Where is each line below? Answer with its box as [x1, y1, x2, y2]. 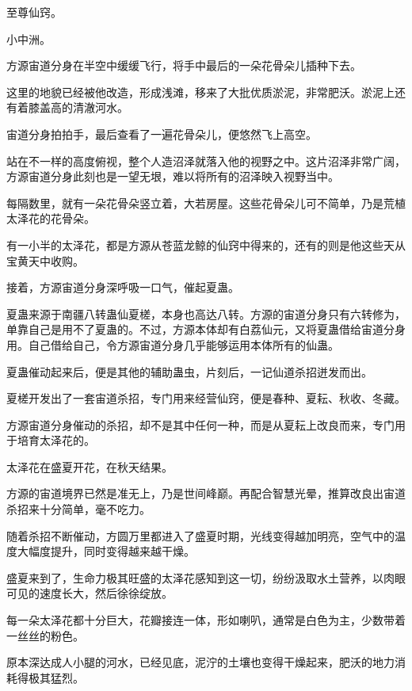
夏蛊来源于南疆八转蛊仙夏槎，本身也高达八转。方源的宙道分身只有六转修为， [6, 305, 406, 322]
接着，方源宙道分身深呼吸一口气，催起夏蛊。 [6, 279, 239, 296]
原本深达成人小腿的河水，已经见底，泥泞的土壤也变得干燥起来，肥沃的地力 [6, 654, 395, 670]
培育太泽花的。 [17, 432, 95, 449]
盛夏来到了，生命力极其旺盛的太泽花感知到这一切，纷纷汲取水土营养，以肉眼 [6, 569, 406, 586]
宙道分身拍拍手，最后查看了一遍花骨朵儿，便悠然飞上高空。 [6, 125, 317, 142]
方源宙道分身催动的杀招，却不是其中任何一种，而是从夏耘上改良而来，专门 [6, 416, 395, 433]
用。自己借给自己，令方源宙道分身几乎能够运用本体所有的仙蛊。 [6, 336, 339, 353]
